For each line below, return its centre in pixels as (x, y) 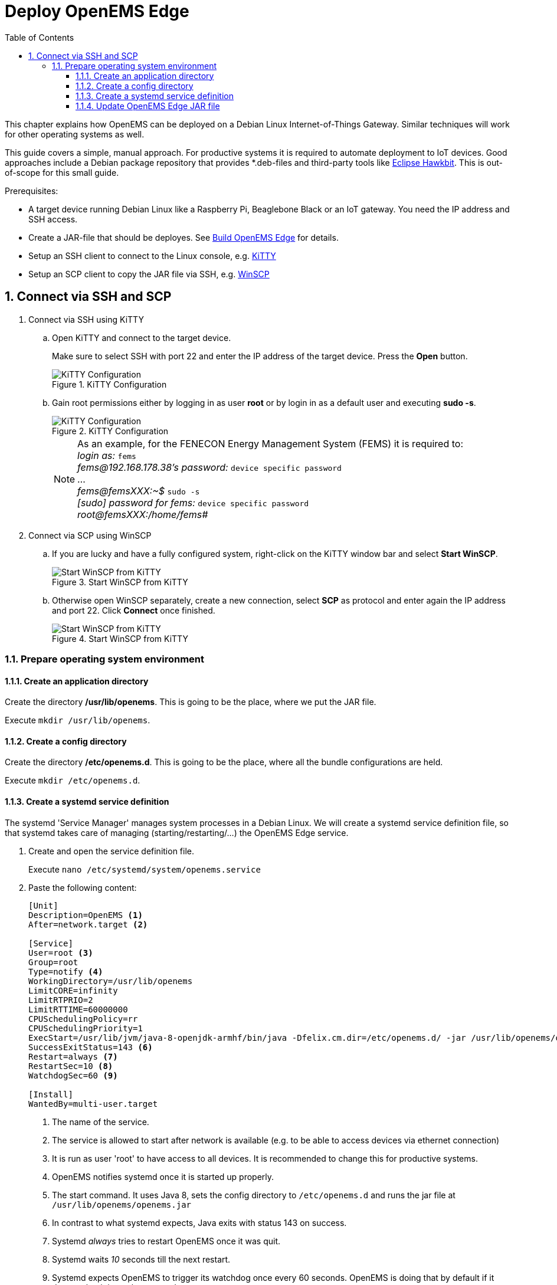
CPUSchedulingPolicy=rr (83, 1019)
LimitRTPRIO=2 (61, 1000)
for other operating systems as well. (75, 134)
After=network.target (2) (88, 924)
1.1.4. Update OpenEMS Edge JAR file (148, 106)
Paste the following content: (83, 887)
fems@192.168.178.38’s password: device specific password (209, 467)
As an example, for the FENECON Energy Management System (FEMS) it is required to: (270, 443)
